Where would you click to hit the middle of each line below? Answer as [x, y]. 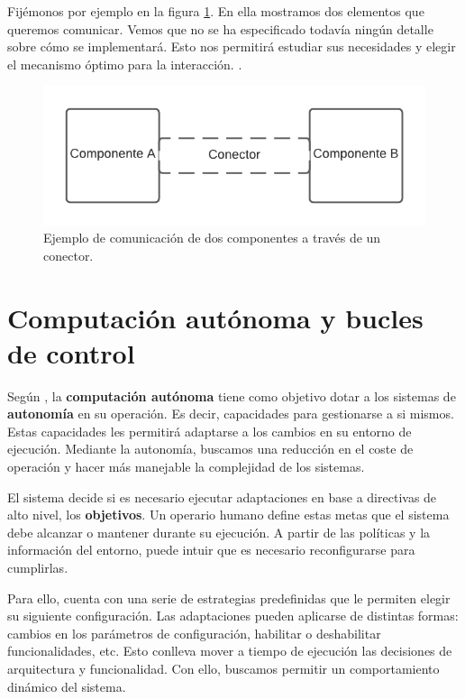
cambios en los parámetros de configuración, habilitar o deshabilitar [194, 633]
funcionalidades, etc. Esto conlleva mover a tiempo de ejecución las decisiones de [230, 651]
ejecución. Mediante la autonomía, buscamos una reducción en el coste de [210, 449]
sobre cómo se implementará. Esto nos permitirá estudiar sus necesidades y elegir [232, 46]
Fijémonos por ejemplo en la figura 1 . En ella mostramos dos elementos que [216, 11]
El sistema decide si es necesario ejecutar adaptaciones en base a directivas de [222, 497]
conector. [68, 255]
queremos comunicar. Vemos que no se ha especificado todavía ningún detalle [220, 28]
